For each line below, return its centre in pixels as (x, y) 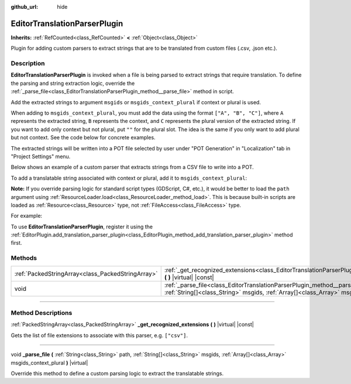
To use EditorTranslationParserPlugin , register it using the (82, 227)
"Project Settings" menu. (41, 156)
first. (16, 243)
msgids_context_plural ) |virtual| (49, 362)
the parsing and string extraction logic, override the (73, 83)
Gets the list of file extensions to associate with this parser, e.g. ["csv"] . (99, 335)
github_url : (24, 7)
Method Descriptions (42, 313)
